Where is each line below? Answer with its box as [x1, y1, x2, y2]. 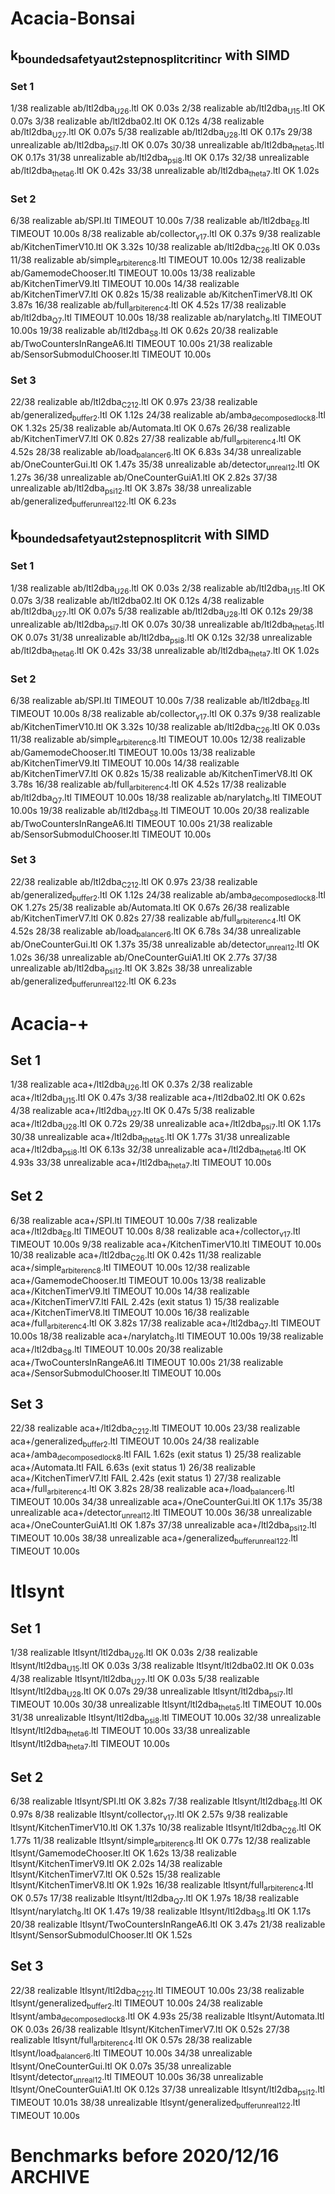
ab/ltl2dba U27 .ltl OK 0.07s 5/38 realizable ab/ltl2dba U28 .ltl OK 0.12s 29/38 [10, 605, 314, 620]
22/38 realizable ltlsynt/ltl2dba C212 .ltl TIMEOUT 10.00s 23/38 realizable [10, 1984, 305, 1999]
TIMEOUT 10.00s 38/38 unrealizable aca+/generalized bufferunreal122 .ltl [10, 1532, 298, 1546]
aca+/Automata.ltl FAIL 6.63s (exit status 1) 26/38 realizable [10, 1461, 256, 1473]
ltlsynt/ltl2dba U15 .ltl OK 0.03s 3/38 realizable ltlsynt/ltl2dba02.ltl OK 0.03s [10, 1659, 315, 1674]
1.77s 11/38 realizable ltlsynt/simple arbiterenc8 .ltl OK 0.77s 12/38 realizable [10, 1834, 311, 1849]
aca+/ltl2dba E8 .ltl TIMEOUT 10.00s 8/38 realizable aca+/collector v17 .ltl [10, 1225, 301, 1239]
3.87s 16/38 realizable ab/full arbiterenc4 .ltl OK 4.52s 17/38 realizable [10, 298, 287, 313]
